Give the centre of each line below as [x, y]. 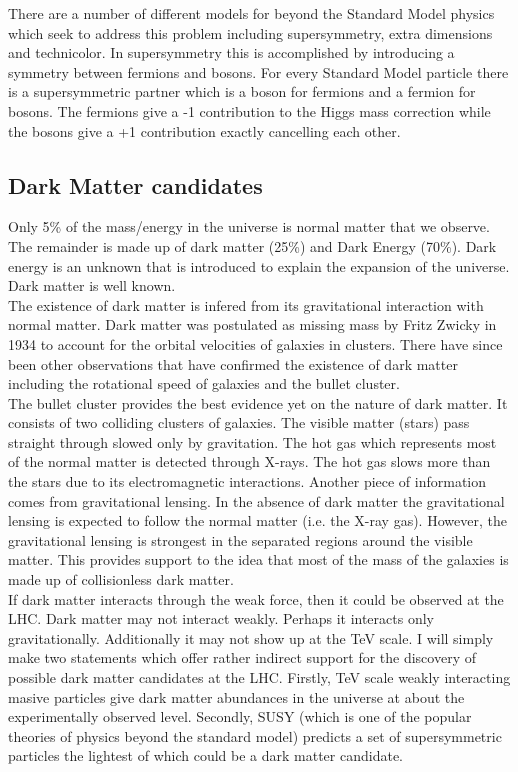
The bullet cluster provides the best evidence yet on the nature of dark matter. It [258, 402]
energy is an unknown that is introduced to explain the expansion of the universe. [259, 265]
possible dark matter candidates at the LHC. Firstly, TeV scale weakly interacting [259, 677]
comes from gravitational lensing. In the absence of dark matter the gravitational [256, 500]
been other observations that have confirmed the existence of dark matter [233, 363]
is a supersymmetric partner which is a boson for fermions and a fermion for [242, 91]
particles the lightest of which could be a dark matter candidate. [205, 755]
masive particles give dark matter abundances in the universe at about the [236, 696]
